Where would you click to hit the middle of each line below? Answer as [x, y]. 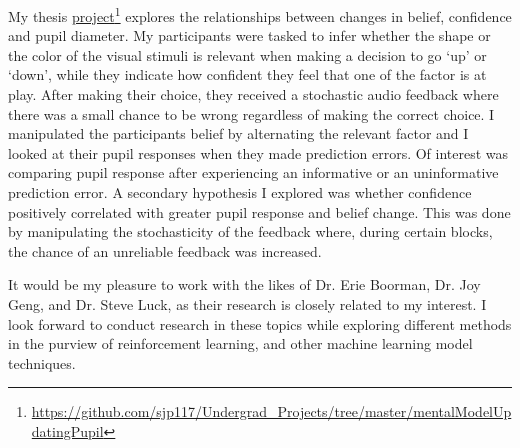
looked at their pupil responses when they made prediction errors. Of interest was [258, 152]
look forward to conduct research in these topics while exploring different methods [260, 323]
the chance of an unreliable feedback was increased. [165, 250]
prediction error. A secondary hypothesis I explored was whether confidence [240, 192]
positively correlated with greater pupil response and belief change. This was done [259, 211]
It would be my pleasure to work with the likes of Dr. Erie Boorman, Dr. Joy [244, 284]
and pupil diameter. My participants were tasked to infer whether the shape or [249, 35]
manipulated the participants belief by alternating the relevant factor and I [238, 133]
